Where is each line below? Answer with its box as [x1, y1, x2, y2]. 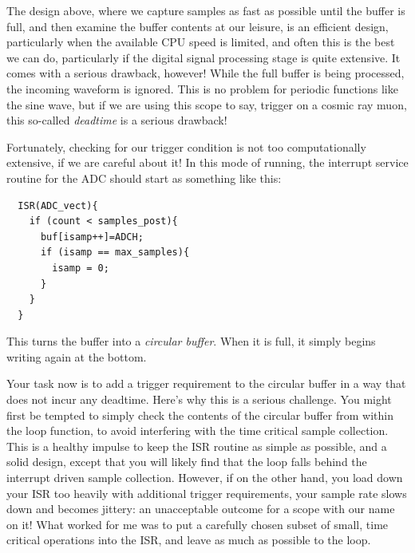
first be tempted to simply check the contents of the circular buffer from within [6, 406, 393, 423]
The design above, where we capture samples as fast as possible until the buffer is [6, 2, 405, 18]
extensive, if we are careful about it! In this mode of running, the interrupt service [6, 154, 409, 171]
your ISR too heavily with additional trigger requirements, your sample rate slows [6, 484, 407, 501]
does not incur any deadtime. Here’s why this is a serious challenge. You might [6, 391, 392, 408]
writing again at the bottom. [6, 348, 147, 365]
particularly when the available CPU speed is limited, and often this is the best [6, 34, 395, 50]
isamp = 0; [52, 262, 109, 274]
